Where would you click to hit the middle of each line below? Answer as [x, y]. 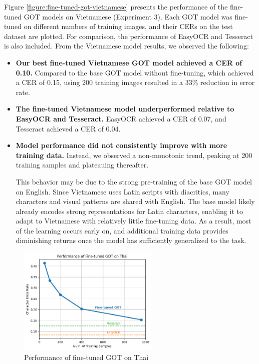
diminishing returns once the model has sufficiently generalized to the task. [131, 240]
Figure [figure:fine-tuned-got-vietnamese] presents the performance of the [116, 6]
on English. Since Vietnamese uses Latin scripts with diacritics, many [122, 191]
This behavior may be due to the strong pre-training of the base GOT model [134, 181]
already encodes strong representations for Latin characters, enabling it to [129, 211]
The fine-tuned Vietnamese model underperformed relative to [125, 109]
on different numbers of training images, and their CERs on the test [128, 26]
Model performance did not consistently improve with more [121, 145]
